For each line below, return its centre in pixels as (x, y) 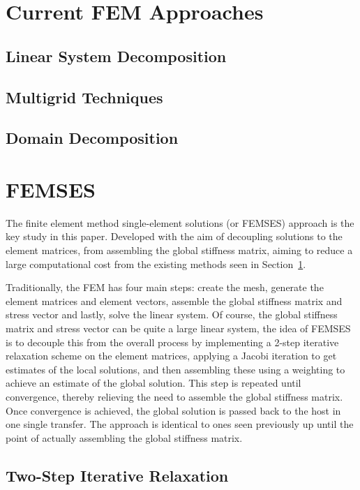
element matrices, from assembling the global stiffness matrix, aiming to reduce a (179, 250)
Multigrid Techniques (84, 97)
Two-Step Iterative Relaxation (117, 475)
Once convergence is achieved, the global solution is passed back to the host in (173, 410)
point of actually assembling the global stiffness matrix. (124, 437)
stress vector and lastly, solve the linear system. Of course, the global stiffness (172, 314)
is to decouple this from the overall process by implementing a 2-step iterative (172, 342)
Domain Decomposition (92, 138)
